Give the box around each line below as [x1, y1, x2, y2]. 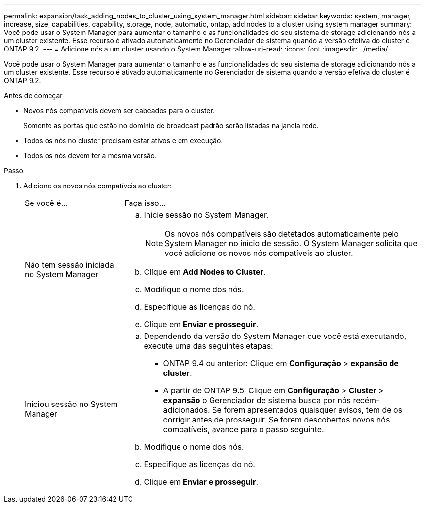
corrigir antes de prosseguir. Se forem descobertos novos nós [163, 415, 390, 424]
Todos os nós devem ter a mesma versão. [23, 152, 157, 160]
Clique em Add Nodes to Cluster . [144, 267, 266, 277]
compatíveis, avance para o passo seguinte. [163, 424, 324, 434]
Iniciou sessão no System [25, 399, 118, 409]
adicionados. [163, 405, 210, 415]
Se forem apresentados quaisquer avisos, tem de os [212, 405, 403, 415]
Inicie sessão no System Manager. [144, 210, 269, 220]
